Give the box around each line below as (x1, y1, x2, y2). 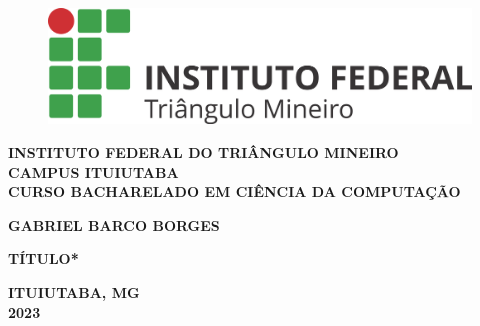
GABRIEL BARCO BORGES (8, 214, 220, 235)
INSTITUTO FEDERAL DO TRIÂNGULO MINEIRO (8, 141, 399, 162)
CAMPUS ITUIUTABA (8, 161, 179, 182)
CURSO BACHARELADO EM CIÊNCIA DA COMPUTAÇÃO (8, 181, 461, 202)
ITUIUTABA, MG (8, 281, 140, 302)
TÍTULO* (8, 248, 79, 269)
